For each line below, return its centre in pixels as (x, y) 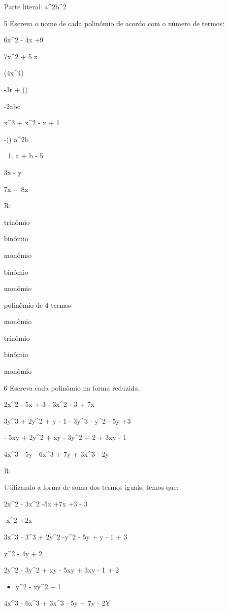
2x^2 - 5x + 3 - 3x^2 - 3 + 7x (49, 404)
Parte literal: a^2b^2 (35, 6)
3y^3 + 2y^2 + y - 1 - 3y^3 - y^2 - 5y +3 (67, 420)
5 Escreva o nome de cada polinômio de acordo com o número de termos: (114, 23)
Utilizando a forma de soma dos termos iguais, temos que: (91, 487)
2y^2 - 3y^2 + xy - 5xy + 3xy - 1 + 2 (62, 570)
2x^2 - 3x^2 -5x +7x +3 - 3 (46, 503)
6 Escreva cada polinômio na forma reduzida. (72, 387)
